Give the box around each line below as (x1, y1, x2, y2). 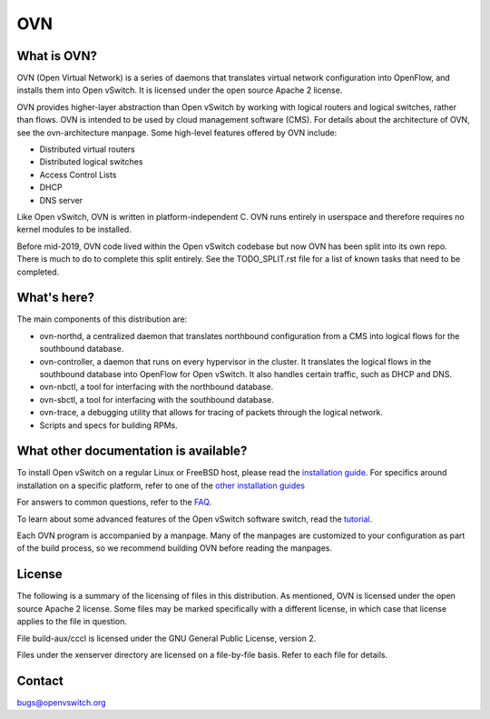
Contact (16, 673, 64, 688)
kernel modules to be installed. (16, 224, 132, 235)
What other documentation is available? (16, 444, 248, 459)
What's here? (16, 290, 95, 305)
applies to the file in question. (16, 616, 127, 627)
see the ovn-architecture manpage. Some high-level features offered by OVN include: (16, 127, 338, 138)
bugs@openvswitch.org (16, 696, 106, 708)
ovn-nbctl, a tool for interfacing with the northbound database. (39, 382, 274, 393)
